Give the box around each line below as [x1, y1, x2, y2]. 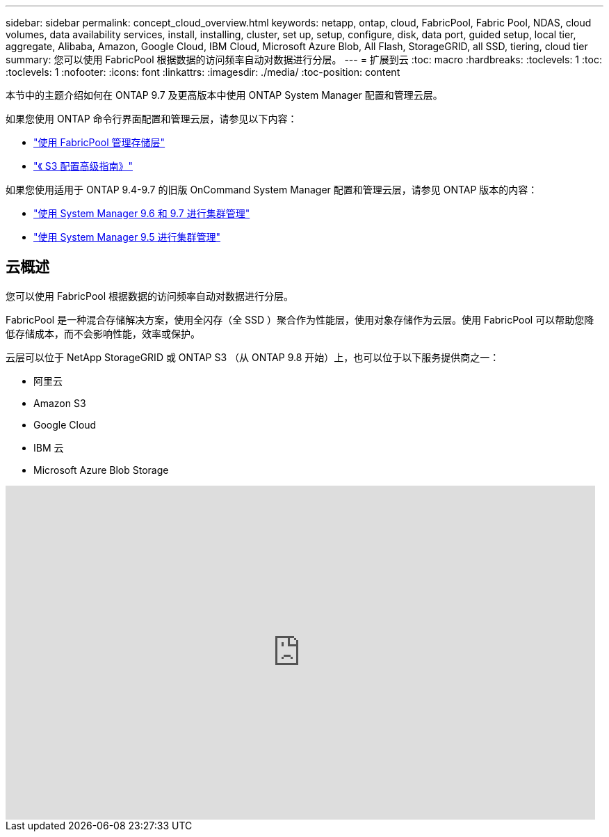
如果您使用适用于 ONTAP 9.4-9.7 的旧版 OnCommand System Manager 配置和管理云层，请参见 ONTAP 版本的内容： [6, 184, 538, 196]
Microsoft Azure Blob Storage [33, 463, 169, 476]
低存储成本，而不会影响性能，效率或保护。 [6, 327, 200, 340]
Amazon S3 [33, 397, 86, 409]
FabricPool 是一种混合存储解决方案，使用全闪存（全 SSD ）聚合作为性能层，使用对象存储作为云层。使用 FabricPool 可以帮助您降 [6, 313, 594, 326]
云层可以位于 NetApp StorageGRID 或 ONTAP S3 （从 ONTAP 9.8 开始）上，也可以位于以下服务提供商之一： [6, 351, 500, 363]
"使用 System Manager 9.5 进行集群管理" [33, 231, 221, 243]
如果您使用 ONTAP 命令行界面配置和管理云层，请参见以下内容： [6, 113, 298, 125]
